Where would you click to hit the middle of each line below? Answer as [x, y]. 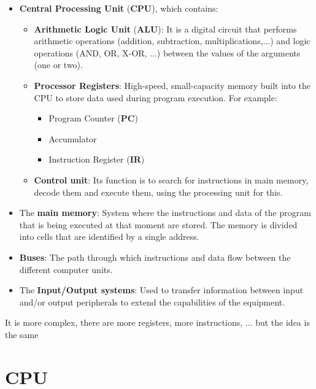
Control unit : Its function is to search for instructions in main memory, [171, 179]
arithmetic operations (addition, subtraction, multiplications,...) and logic [172, 41]
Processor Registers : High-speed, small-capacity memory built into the [172, 85]
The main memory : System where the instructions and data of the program [165, 213]
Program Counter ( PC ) [93, 118]
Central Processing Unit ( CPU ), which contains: [119, 8]
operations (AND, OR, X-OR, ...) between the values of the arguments [167, 52]
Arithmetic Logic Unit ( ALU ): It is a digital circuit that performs [165, 29]
